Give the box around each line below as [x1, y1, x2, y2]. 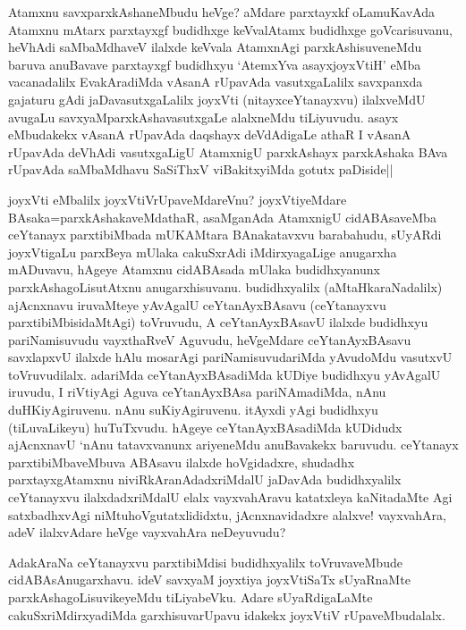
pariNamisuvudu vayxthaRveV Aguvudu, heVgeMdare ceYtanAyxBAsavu [8, 330, 411, 349]
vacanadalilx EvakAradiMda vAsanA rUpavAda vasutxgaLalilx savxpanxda [8, 72, 423, 91]
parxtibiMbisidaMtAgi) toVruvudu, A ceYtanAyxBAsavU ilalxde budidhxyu [8, 313, 428, 332]
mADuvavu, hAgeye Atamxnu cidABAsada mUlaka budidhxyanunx [8, 260, 380, 279]
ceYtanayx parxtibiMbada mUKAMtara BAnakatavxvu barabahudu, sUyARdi [8, 225, 442, 244]
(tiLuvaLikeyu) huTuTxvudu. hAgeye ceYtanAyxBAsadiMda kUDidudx [8, 417, 402, 436]
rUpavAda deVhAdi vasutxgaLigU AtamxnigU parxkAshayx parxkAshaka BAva [8, 142, 448, 161]
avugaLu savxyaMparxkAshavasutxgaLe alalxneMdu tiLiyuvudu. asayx [8, 107, 399, 126]
